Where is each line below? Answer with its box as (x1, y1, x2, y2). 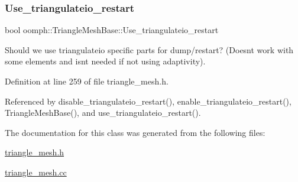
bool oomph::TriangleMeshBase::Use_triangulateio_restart (5, 24, 219, 36)
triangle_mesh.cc (5, 165, 67, 178)
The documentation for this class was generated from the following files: (5, 126, 265, 138)
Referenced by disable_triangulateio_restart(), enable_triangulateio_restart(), (5, 95, 291, 107)
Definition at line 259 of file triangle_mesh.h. (5, 75, 169, 87)
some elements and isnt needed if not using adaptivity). (5, 55, 206, 67)
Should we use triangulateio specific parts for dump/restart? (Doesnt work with (5, 43, 294, 56)
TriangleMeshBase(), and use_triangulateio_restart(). (5, 106, 201, 119)
